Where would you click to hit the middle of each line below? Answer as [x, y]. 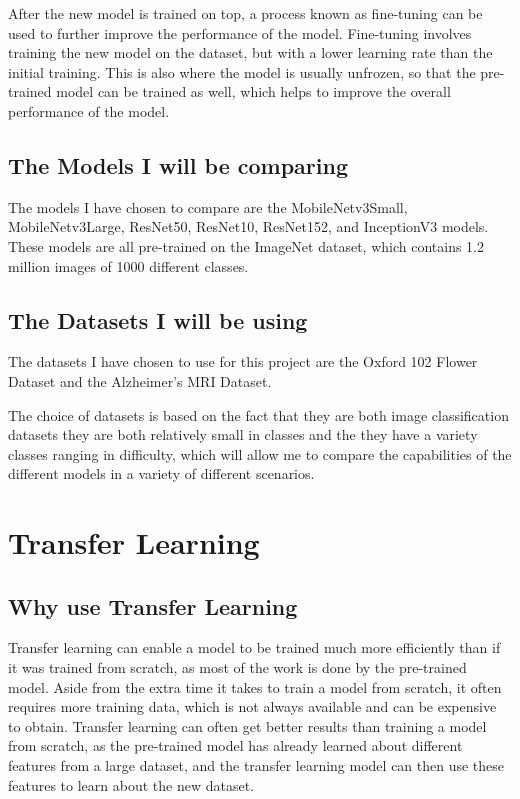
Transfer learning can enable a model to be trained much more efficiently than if [254, 647]
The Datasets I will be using [158, 319]
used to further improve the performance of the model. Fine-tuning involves [240, 32]
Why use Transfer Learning [153, 605]
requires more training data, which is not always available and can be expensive [252, 706]
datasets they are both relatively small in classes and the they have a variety [243, 434]
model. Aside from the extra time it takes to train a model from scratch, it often [255, 686]
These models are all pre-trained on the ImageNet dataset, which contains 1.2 [246, 245]
